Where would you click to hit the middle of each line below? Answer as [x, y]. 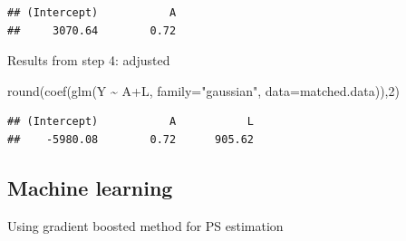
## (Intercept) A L [131, 122]
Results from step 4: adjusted [89, 60]
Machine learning [90, 187]
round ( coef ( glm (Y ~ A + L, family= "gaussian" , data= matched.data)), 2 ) [203, 90]
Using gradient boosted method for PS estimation [145, 225]
